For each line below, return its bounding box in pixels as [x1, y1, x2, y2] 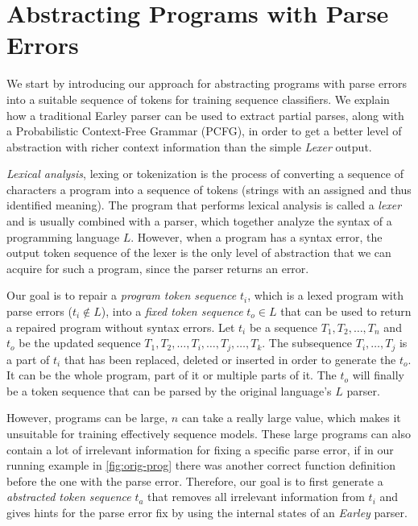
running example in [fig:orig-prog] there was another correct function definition [6, 457, 396, 474]
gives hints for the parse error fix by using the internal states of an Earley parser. [6, 504, 408, 521]
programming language [6, 228, 120, 245]
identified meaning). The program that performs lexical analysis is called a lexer [6, 197, 402, 213]
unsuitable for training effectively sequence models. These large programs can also [6, 425, 411, 442]
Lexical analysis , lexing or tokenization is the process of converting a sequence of [6, 165, 404, 182]
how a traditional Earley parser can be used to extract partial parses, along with [6, 106, 404, 123]
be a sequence [249, 318, 317, 335]
